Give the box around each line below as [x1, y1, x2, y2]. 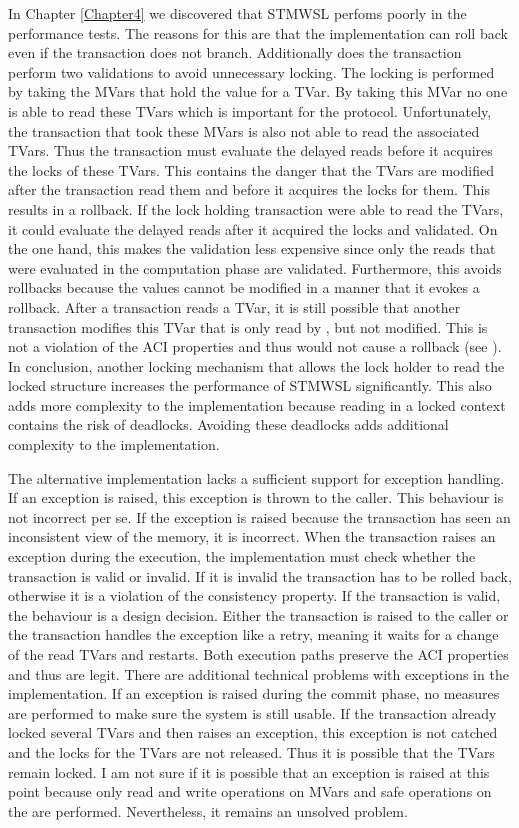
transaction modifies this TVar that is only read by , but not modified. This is [8, 316, 488, 337]
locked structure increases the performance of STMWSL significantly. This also [8, 375, 492, 396]
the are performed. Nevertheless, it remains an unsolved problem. [8, 800, 408, 821]
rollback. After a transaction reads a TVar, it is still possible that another [8, 296, 461, 317]
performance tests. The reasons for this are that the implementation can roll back [8, 22, 508, 43]
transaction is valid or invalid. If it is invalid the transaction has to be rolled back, [8, 565, 512, 586]
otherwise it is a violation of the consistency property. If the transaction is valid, [8, 585, 501, 606]
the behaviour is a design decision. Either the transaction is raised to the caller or [8, 604, 509, 625]
